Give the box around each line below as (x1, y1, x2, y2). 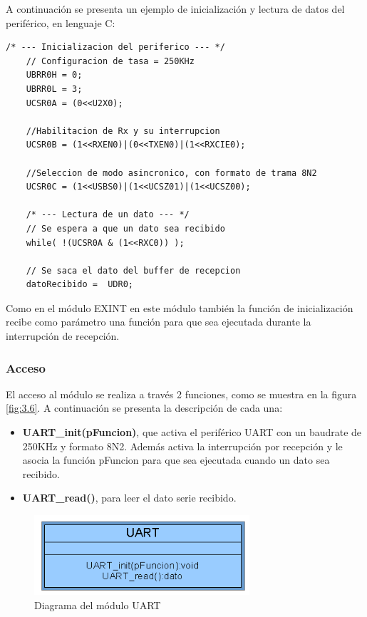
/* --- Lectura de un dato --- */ (26, 209, 190, 220)
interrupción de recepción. (6, 328, 120, 343)
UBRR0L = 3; (26, 83, 83, 94)
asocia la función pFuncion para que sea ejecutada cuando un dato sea (22, 452, 330, 467)
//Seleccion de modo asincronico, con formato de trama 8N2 (26, 167, 317, 178)
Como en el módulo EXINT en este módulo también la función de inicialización (6, 300, 353, 315)
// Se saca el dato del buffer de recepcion (26, 265, 241, 276)
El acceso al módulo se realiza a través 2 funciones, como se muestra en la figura (6, 386, 357, 401)
